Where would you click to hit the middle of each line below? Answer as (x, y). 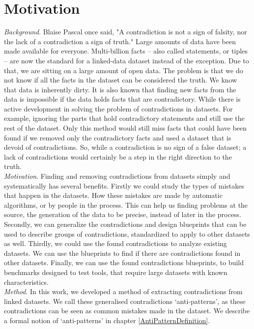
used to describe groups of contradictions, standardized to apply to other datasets (127, 233)
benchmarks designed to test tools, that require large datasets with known (116, 272)
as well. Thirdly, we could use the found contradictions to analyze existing (115, 243)
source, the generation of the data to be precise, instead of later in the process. (123, 214)
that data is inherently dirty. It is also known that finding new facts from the (120, 89)
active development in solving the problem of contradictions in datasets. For (118, 108)
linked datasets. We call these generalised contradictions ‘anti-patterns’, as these (125, 301)
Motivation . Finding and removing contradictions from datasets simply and (117, 176)
